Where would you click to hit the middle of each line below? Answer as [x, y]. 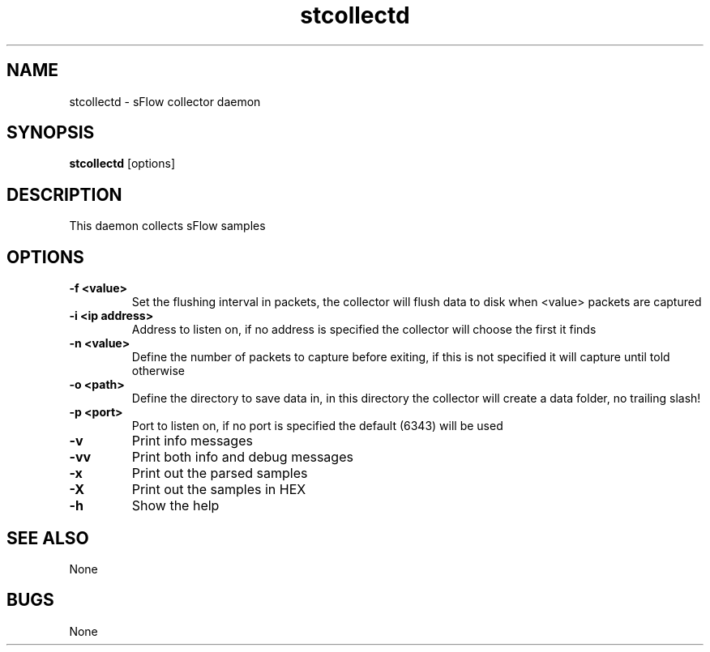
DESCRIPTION [64, 194]
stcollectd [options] [122, 164]
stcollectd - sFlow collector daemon [165, 101]
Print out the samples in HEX [219, 490]
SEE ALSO [48, 538]
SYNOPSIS [51, 133]
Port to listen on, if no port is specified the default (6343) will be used [317, 426]
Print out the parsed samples [220, 473]
